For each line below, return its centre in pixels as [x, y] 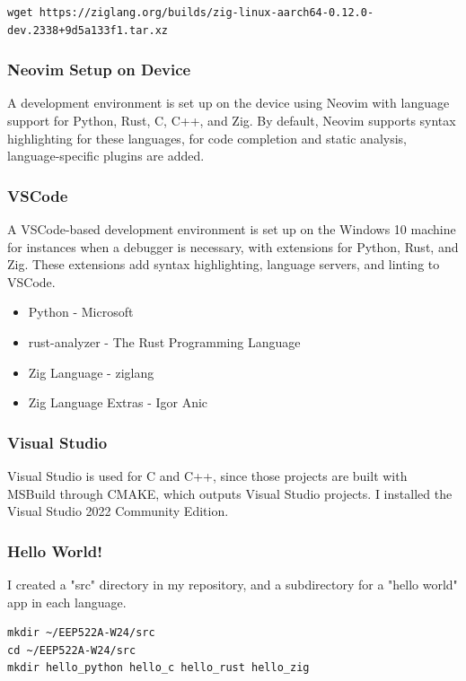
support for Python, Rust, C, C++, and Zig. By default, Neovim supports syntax [232, 120]
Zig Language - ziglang [91, 372]
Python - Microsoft [81, 312]
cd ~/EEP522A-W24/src [72, 650]
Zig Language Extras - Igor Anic [118, 402]
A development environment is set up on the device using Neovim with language [229, 103]
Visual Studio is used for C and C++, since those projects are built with [207, 475]
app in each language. [67, 602]
